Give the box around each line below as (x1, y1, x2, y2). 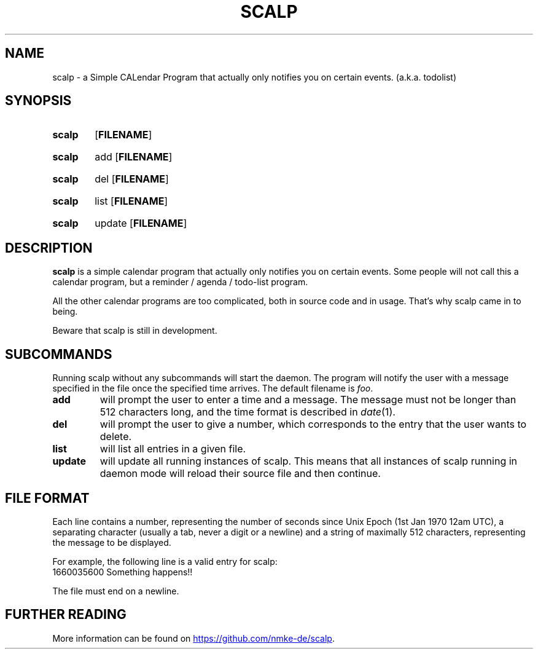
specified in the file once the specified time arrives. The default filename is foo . (52, 383, 373, 394)
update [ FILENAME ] (95, 217, 187, 230)
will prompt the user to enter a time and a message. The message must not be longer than (99, 393, 517, 406)
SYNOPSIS (5, 93, 72, 109)
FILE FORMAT (5, 490, 90, 506)
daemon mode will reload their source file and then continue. (99, 467, 381, 480)
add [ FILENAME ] (95, 151, 173, 163)
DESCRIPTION (5, 240, 93, 256)
